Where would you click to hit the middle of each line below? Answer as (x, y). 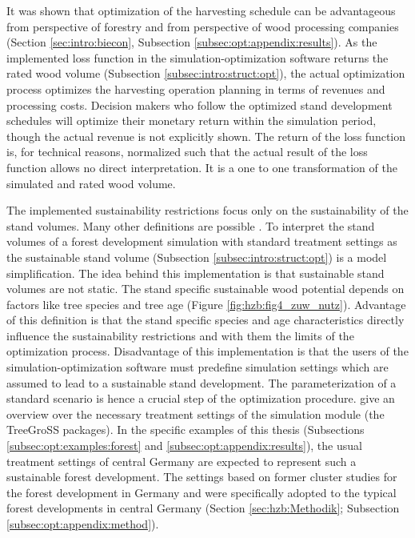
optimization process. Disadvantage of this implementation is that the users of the (207, 351)
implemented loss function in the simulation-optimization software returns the (198, 57)
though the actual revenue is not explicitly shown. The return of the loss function (206, 136)
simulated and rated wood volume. (91, 183)
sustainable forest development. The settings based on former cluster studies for (202, 477)
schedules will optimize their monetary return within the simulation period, (192, 120)
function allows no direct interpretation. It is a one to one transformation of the (202, 167)
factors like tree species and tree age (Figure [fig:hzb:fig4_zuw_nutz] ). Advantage (206, 304)
